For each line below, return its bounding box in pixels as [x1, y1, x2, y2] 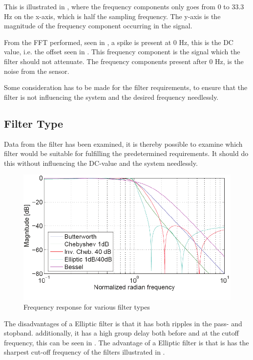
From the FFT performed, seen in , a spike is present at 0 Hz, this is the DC [4, 37, 233, 47]
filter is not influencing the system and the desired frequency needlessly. [4, 91, 219, 102]
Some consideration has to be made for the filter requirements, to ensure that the [4, 82, 248, 92]
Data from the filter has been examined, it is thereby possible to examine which [4, 138, 243, 149]
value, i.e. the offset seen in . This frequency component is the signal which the [4, 46, 240, 57]
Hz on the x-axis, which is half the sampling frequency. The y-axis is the [4, 11, 221, 21]
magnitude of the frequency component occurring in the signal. [4, 21, 192, 31]
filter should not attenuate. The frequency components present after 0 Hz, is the [4, 56, 244, 66]
